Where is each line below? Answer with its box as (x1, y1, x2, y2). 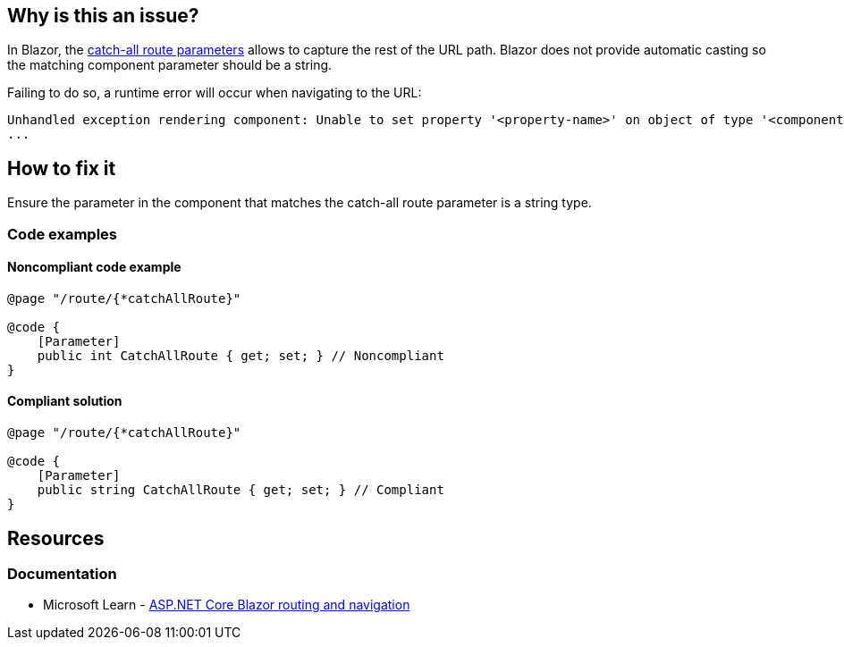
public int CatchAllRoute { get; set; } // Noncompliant (37, 348, 444, 363)
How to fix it (7, 156, 116, 180)
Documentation (7, 564, 117, 583)
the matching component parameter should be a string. (7, 57, 333, 73)
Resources (7, 526, 105, 550)
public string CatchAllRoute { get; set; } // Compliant (37, 483, 444, 498)
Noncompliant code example (7, 259, 181, 275)
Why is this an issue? (7, 4, 199, 27)
